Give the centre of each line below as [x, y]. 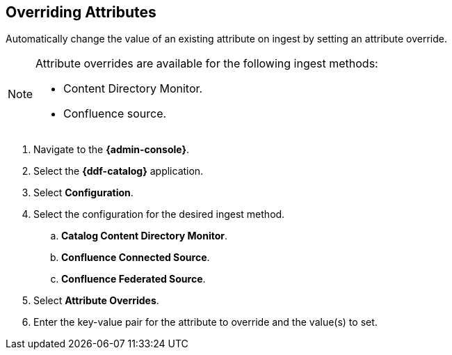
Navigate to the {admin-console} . [112, 150]
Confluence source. [115, 114]
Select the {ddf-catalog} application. [119, 171]
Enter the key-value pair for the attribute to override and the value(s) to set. [205, 322]
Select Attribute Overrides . [96, 301]
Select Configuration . [83, 193]
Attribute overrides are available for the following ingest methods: [207, 64]
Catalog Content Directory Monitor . [145, 236]
